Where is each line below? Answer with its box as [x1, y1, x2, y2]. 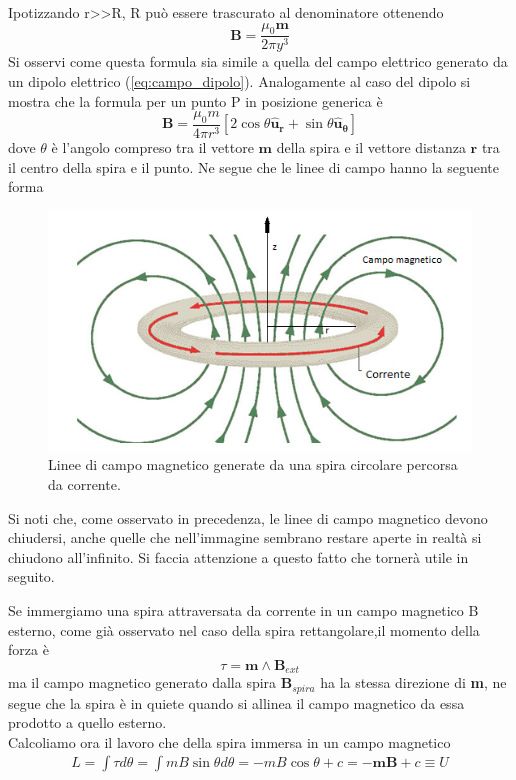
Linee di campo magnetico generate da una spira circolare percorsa [48, 454, 458, 475]
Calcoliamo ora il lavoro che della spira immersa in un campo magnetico [8, 731, 451, 752]
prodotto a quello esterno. [8, 712, 167, 733]
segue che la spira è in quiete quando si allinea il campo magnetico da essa [8, 692, 465, 713]
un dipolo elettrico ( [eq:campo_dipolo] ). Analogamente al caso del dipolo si [8, 71, 471, 92]
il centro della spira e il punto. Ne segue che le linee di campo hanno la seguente [8, 156, 500, 177]
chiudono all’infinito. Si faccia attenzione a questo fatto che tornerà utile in [8, 546, 469, 567]
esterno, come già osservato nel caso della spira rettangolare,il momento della [8, 619, 480, 640]
